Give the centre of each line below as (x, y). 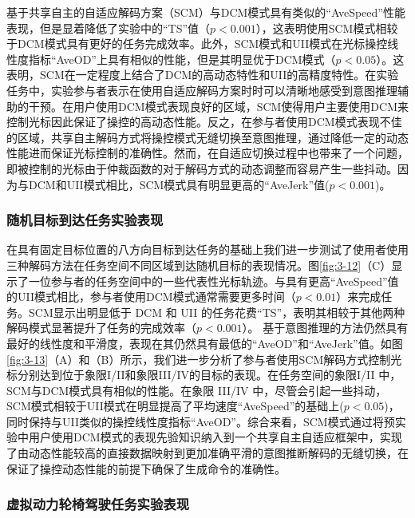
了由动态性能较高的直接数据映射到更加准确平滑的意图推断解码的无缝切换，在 (207, 453)
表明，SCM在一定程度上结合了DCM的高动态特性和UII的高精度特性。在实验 (203, 75)
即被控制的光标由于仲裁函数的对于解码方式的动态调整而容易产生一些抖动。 (202, 168)
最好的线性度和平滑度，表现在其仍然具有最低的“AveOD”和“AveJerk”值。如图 (205, 343)
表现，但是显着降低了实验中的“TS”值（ (109, 28)
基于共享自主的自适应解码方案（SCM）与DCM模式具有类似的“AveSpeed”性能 (206, 12)
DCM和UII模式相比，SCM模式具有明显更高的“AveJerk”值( (179, 184)
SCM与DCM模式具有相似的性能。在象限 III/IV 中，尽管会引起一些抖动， (197, 390)
